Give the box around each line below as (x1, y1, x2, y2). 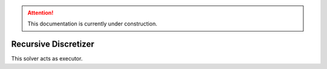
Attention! (27, 9, 54, 16)
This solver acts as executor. (11, 55, 83, 62)
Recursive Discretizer (11, 39, 94, 50)
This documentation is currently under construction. (27, 20, 157, 27)
